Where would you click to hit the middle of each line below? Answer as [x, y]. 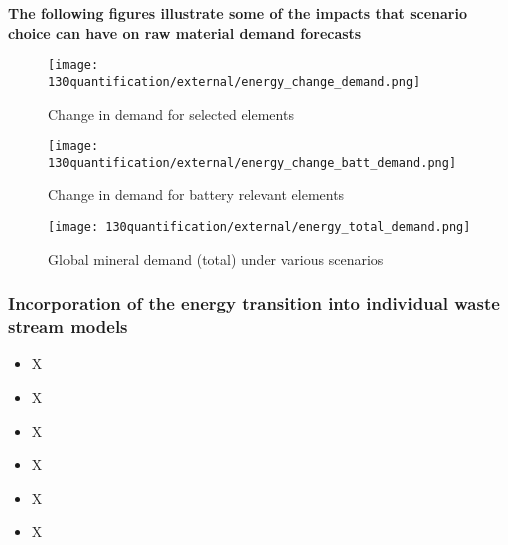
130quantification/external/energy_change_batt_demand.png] [252, 162]
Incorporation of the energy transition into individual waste [254, 303]
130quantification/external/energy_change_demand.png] [234, 81]
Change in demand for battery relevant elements [196, 194]
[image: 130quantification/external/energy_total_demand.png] [259, 227]
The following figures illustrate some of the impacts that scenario [238, 13]
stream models [68, 326]
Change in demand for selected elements [171, 113]
